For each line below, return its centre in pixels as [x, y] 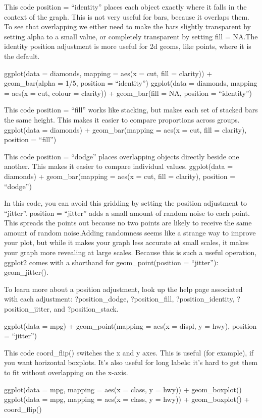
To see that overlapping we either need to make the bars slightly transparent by [127, 26]
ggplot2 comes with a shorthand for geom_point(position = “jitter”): [111, 262]
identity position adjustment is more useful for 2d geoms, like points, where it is [128, 46]
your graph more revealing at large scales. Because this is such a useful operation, [130, 252]
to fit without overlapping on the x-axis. [66, 372]
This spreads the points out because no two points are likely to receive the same [128, 223]
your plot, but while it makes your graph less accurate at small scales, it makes [126, 242]
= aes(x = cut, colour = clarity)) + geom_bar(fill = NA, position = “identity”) [128, 93]
